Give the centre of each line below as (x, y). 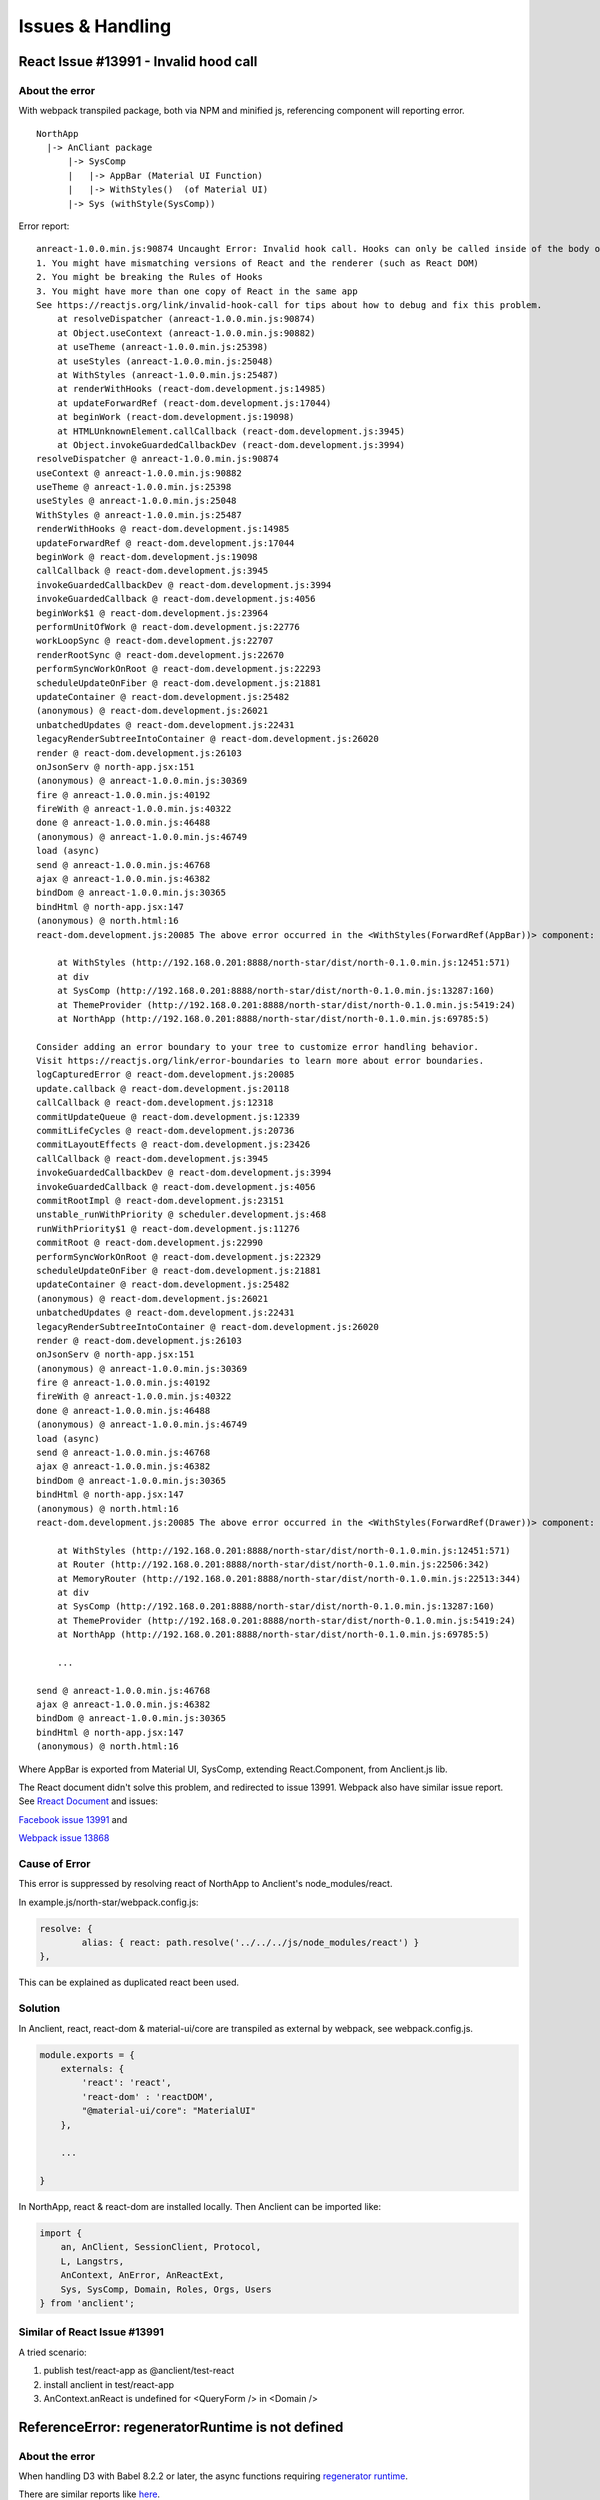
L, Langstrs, (92, 2261)
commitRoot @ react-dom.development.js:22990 (150, 1243)
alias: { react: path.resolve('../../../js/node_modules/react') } (250, 1943)
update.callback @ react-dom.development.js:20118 (163, 1088)
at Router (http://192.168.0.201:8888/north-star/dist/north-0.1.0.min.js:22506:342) (273, 1564)
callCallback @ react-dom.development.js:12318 (155, 1103)
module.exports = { (87, 2054)
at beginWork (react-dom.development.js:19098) (175, 417)
